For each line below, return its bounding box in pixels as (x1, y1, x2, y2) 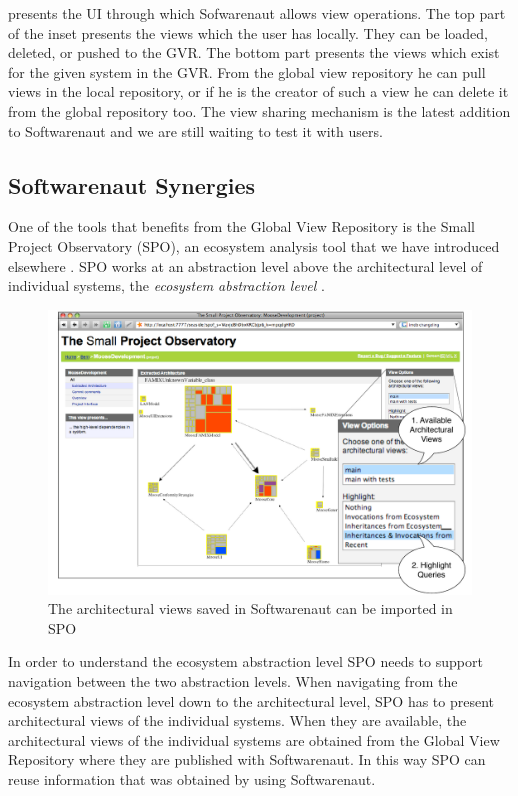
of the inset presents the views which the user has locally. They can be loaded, (8, 22, 489, 43)
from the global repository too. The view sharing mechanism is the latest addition (8, 100, 511, 121)
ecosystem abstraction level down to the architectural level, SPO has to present (8, 690, 495, 711)
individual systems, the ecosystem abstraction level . (8, 275, 325, 296)
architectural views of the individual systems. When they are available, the (8, 710, 467, 731)
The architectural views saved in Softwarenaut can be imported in (48, 598, 453, 619)
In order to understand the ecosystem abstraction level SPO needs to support (8, 651, 483, 672)
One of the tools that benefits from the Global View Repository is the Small (8, 216, 475, 237)
